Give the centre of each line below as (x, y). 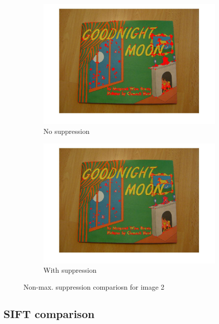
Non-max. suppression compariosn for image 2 (94, 287)
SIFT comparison (49, 314)
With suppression (70, 270)
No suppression (67, 131)
